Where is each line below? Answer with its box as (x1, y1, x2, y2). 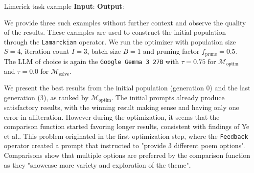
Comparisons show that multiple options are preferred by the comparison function (4, 150, 251, 160)
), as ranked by (43, 92, 89, 102)
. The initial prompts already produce (111, 92, 225, 102)
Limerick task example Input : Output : (4, 1, 124, 11)
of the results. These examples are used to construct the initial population (4, 27, 226, 37)
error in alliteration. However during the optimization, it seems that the (4, 111, 220, 122)
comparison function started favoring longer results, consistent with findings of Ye (4, 121, 250, 131)
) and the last (209, 82, 251, 92)
